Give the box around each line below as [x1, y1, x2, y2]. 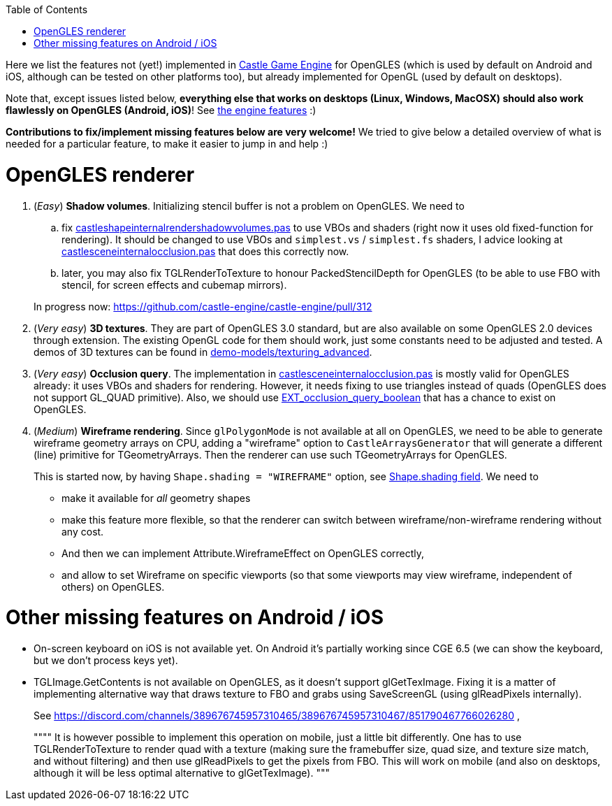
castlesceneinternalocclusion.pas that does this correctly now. [61, 245, 349, 257]
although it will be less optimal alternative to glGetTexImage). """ [34, 767, 330, 779]
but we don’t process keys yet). [34, 654, 178, 666]
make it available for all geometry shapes [61, 491, 251, 504]
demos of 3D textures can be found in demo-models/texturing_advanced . [34, 345, 372, 358]
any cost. [61, 525, 104, 538]
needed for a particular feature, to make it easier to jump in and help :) [6, 138, 328, 150]
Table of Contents [6, 3, 88, 15]
